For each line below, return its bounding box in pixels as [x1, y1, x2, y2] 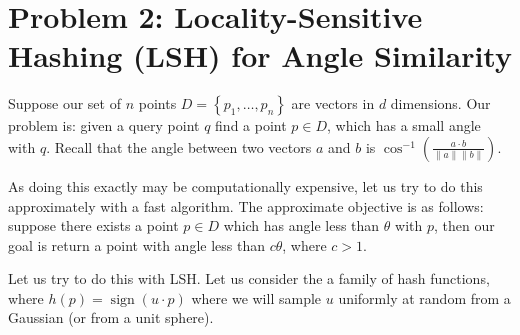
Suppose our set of [8, 93, 121, 114]
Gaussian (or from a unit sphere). [8, 307, 214, 328]
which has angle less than [223, 215, 380, 236]
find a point [215, 115, 287, 136]
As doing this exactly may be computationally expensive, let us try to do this [8, 175, 483, 196]
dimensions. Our [390, 93, 491, 114]
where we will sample [191, 287, 322, 308]
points [138, 93, 177, 114]
